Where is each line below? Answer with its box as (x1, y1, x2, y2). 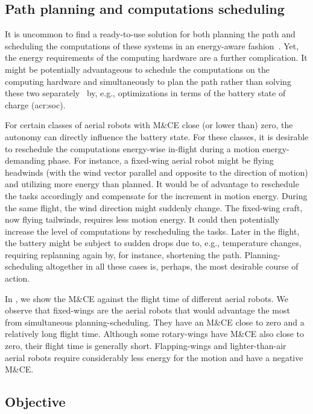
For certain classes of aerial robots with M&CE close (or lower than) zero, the (5, 119, 293, 131)
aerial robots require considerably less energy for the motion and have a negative (5, 351, 303, 363)
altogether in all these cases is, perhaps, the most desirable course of (46, 260, 299, 273)
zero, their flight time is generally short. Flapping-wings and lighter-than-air (5, 339, 286, 352)
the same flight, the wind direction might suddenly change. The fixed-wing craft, (5, 201, 303, 214)
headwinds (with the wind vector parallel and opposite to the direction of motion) (5, 165, 308, 178)
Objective (5, 392, 66, 411)
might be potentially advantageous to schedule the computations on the (5, 63, 270, 75)
